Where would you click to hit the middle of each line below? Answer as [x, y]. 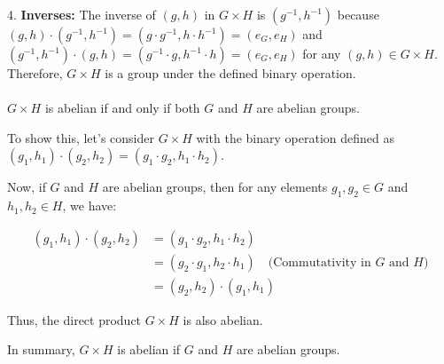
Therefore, [35, 73]
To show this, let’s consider [81, 137]
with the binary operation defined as [295, 137]
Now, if [27, 187]
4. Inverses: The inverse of [82, 14]
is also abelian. [223, 319]
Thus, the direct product [74, 319]
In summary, [41, 349]
